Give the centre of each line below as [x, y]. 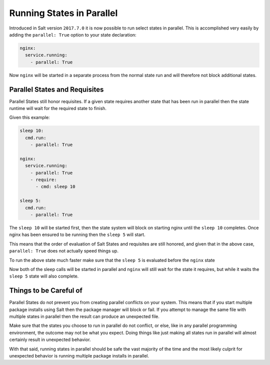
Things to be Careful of [46, 291]
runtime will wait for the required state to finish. [58, 108]
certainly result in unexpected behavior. [50, 339]
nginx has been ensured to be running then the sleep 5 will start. [77, 234]
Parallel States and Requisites [56, 89]
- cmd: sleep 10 [55, 187]
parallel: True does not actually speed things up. [64, 251]
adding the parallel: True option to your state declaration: [73, 34]
